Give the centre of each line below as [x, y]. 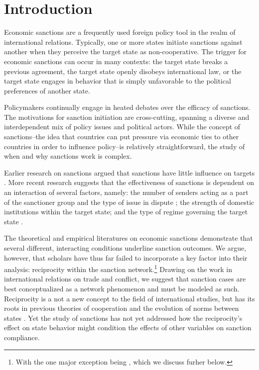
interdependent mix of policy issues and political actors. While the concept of [122, 127]
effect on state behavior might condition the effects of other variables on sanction [128, 327]
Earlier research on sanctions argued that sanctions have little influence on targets [129, 172]
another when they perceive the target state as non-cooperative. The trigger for [125, 51]
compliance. [22, 337]
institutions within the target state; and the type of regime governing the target [126, 212]
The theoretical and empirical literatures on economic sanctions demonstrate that [129, 238]
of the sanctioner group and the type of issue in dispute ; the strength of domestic [129, 202]
